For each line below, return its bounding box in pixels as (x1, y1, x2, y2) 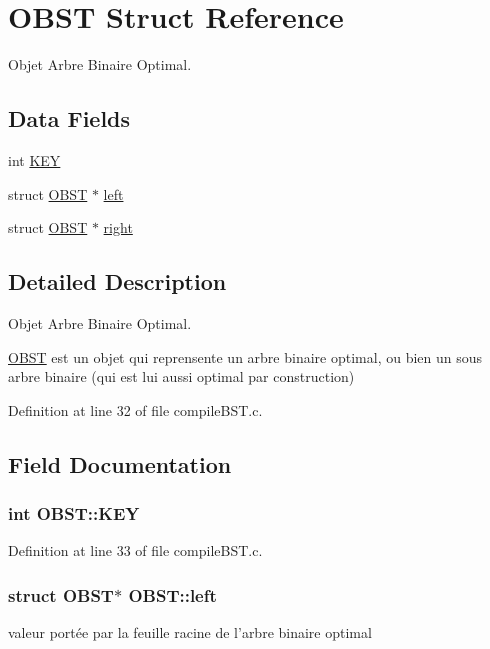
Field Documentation (8, 448, 232, 479)
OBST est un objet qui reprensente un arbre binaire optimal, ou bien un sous (8, 346, 483, 367)
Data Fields (8, 103, 131, 134)
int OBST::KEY (8, 500, 140, 525)
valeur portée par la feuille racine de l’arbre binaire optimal (8, 622, 372, 643)
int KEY (8, 149, 61, 170)
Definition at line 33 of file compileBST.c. (8, 540, 263, 561)
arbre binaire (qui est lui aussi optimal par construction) (8, 366, 355, 387)
